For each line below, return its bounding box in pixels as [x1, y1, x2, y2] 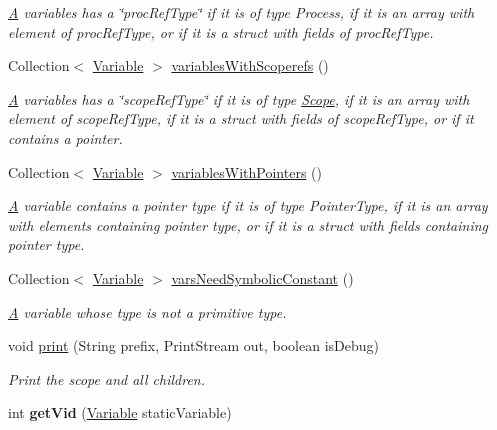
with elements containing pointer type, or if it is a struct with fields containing [8, 214, 489, 235]
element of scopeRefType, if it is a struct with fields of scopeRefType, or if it [8, 108, 474, 129]
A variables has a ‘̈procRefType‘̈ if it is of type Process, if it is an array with [8, 2, 475, 22]
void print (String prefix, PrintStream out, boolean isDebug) [8, 335, 379, 356]
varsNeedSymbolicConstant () [171, 267, 354, 288]
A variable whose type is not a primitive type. [8, 301, 287, 322]
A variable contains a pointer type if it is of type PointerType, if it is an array [8, 195, 488, 216]
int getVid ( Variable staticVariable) [8, 402, 232, 423]
